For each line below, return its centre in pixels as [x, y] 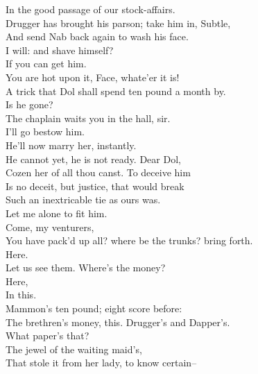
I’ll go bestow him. [45, 131]
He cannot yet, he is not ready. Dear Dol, [93, 159]
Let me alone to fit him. [57, 213]
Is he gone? [29, 104]
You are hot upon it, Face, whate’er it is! [93, 77]
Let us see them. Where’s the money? [86, 267]
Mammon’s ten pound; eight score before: [94, 308]
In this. [21, 295]
